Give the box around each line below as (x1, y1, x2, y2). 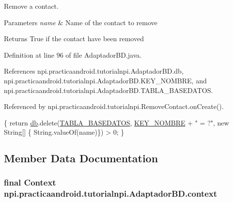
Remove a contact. (4, 1, 59, 11)
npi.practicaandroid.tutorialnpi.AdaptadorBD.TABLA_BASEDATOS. (4, 85, 213, 95)
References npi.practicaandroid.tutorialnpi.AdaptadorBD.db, (4, 66, 184, 76)
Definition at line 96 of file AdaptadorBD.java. (4, 49, 142, 60)
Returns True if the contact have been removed (4, 33, 144, 44)
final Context (4, 176, 56, 188)
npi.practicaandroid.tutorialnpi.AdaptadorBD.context (4, 187, 217, 199)
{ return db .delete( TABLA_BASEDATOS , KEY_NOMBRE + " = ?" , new (4, 117, 229, 127)
